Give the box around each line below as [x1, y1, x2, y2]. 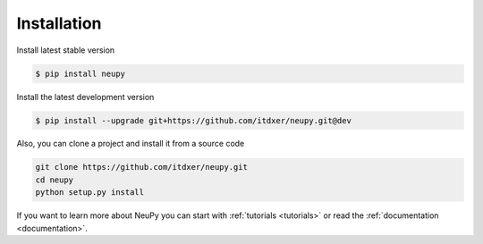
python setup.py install [35, 188, 145, 198]
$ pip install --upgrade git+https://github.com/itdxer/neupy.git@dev [35, 115, 352, 125]
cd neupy [35, 174, 74, 185]
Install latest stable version [16, 45, 115, 55]
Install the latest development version [16, 91, 155, 102]
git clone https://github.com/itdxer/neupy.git [35, 162, 248, 172]
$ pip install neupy [35, 68, 125, 79]
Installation [16, 13, 102, 33]
